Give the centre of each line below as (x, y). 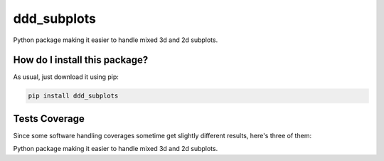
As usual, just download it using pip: (66, 77)
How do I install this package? (81, 60)
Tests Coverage (49, 119)
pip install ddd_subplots (73, 96)
